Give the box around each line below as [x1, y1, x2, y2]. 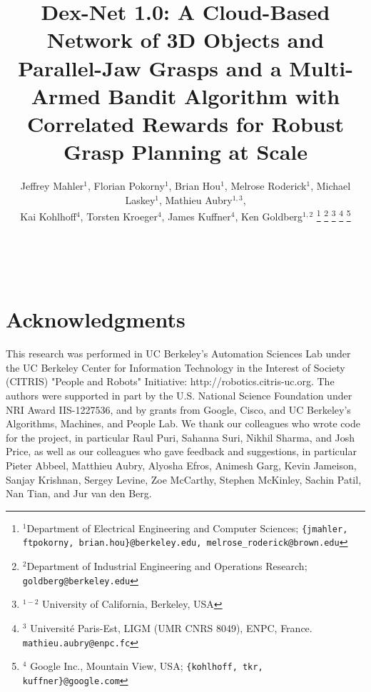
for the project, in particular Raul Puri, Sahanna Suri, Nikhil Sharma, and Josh [6, 429, 355, 444]
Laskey [125, 192, 156, 207]
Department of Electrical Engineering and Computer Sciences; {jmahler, [26, 520, 348, 535]
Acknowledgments [6, 305, 185, 334]
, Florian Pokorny [88, 178, 165, 193]
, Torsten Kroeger [80, 208, 158, 223]
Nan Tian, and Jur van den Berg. [6, 486, 152, 501]
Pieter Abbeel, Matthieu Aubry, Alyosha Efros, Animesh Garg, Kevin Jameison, [6, 457, 357, 472]
